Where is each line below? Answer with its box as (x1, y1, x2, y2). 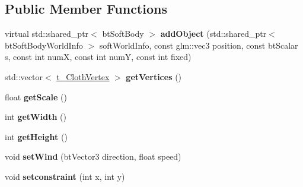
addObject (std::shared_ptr (160, 27, 267, 40)
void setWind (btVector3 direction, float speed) (5, 150, 181, 163)
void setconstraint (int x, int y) (5, 170, 125, 182)
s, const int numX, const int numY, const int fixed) (5, 50, 192, 63)
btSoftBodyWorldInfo (5, 39, 83, 51)
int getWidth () (5, 110, 66, 123)
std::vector (5, 70, 43, 83)
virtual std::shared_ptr (5, 27, 89, 40)
